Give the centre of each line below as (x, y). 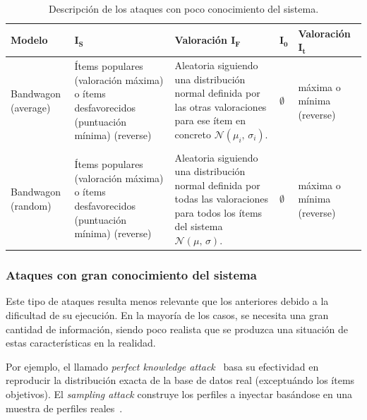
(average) (31, 108)
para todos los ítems (218, 212)
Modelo (29, 40)
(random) (31, 206)
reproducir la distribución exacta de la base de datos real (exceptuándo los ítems (180, 380)
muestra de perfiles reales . (64, 408)
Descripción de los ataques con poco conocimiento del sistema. (183, 8)
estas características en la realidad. (81, 343)
